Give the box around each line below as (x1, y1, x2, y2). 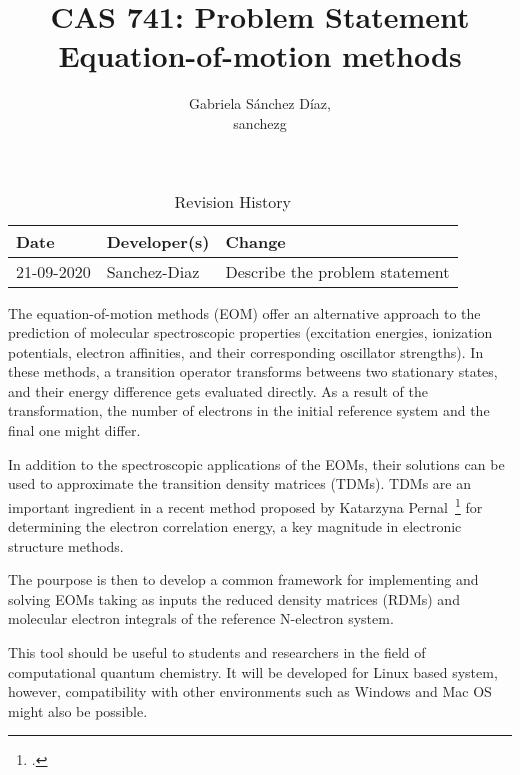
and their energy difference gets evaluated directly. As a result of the (8, 380, 429, 401)
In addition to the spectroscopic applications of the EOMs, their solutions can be (8, 453, 505, 474)
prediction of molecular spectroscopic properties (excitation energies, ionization (8, 322, 493, 343)
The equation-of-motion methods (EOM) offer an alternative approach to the (8, 302, 481, 323)
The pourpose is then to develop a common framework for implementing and (8, 569, 479, 590)
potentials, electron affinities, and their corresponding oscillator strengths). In (8, 341, 484, 362)
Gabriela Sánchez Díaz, (189, 93, 331, 114)
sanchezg (233, 112, 287, 133)
